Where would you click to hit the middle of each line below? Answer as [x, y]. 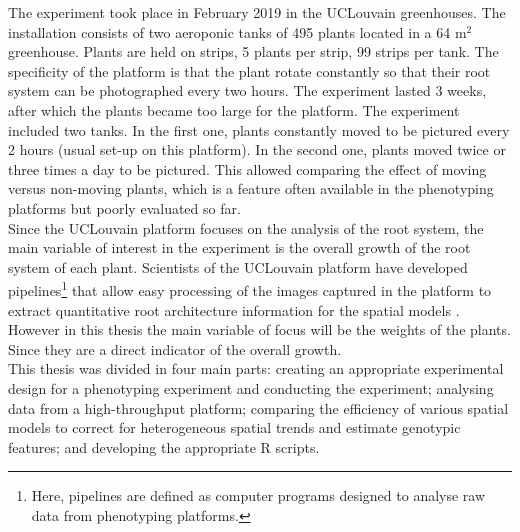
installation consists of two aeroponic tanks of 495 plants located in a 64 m [237, 31]
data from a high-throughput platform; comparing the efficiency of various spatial [258, 407]
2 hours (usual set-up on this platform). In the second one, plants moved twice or [257, 149]
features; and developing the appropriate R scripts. [164, 446]
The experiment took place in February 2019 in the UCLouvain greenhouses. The [257, 12]
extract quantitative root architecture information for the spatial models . [234, 309]
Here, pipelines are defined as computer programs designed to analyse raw [258, 495]
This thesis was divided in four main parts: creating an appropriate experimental [256, 368]
